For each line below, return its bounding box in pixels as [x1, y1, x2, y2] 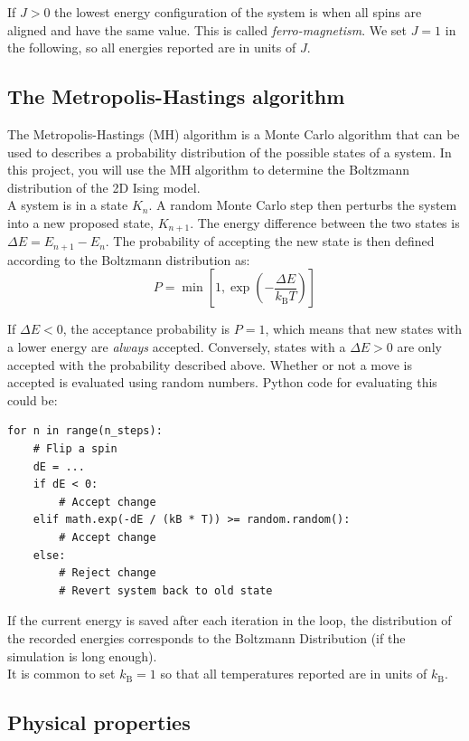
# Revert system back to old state [59, 584, 273, 597]
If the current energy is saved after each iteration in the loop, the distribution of [7, 611, 452, 630]
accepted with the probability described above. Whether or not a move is [7, 355, 412, 374]
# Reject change [59, 566, 156, 580]
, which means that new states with [265, 319, 463, 338]
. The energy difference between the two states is [190, 213, 460, 232]
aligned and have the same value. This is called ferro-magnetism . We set [7, 20, 407, 39]
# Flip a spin [33, 442, 117, 456]
